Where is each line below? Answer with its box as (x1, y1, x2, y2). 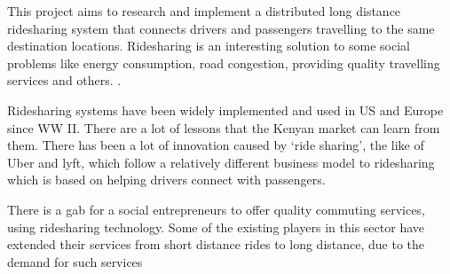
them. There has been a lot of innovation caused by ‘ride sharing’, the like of (7, 136, 424, 154)
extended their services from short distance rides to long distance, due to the (7, 235, 425, 254)
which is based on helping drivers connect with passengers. (7, 170, 326, 189)
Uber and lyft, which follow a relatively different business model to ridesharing (7, 153, 435, 171)
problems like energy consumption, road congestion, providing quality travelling (7, 53, 440, 72)
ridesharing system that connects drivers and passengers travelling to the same (7, 19, 435, 37)
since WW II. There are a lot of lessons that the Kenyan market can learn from (7, 118, 440, 137)
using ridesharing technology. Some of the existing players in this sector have (7, 217, 425, 236)
